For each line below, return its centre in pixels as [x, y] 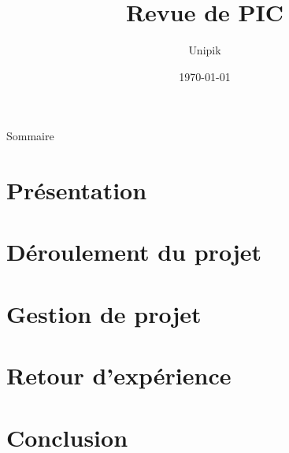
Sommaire [30, 136]
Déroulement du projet [134, 252]
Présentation [77, 190]
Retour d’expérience [119, 375]
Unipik [205, 50]
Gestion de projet [104, 313]
